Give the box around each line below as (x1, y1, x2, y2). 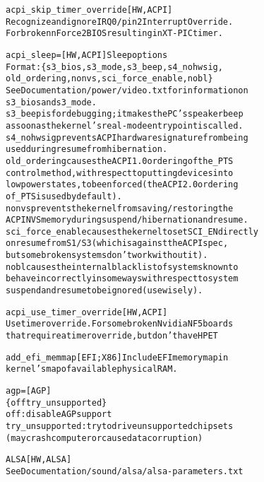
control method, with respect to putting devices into (6, 167, 234, 178)
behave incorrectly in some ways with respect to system (6, 274, 239, 284)
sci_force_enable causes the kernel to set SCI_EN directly (6, 226, 258, 237)
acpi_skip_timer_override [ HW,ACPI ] (6, 5, 173, 15)
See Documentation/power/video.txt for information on (6, 85, 248, 95)
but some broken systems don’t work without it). (6, 250, 208, 261)
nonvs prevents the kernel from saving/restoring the (6, 203, 234, 213)
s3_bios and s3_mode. (6, 97, 97, 107)
